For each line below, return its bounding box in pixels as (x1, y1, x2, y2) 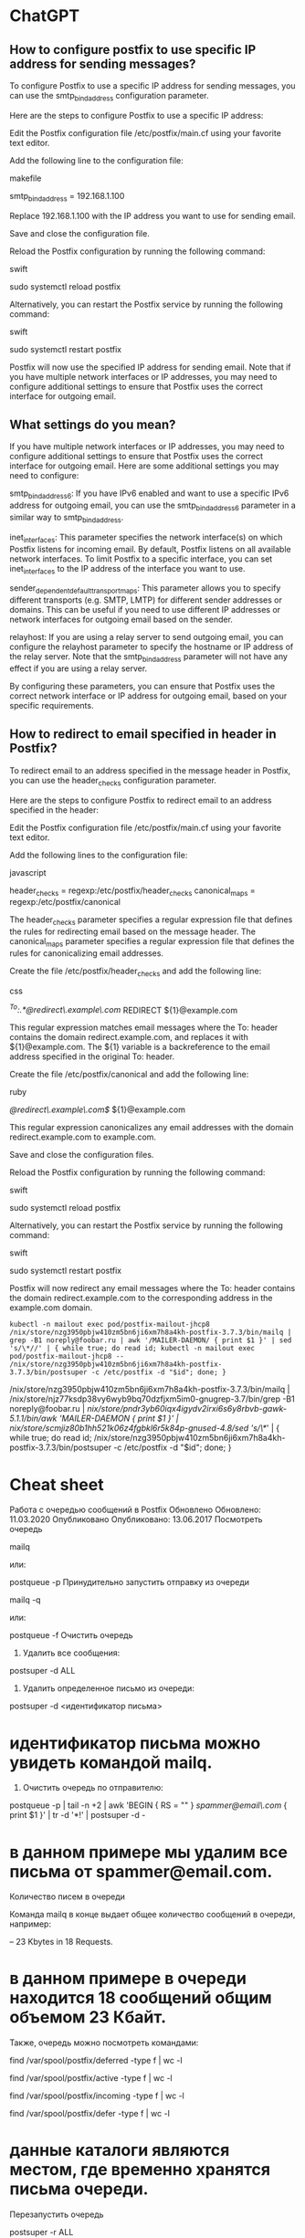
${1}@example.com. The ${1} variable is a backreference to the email (9, 1042, 271, 1053)
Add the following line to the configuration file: (9, 154, 184, 165)
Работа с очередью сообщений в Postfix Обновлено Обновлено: (9, 1504, 262, 1516)
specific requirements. (9, 699, 94, 710)
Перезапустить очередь (9, 2209, 104, 2220)
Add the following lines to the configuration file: (9, 849, 188, 860)
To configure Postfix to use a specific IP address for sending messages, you (9, 80, 296, 91)
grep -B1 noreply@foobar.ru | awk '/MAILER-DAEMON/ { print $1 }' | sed (9, 1336, 292, 1345)
